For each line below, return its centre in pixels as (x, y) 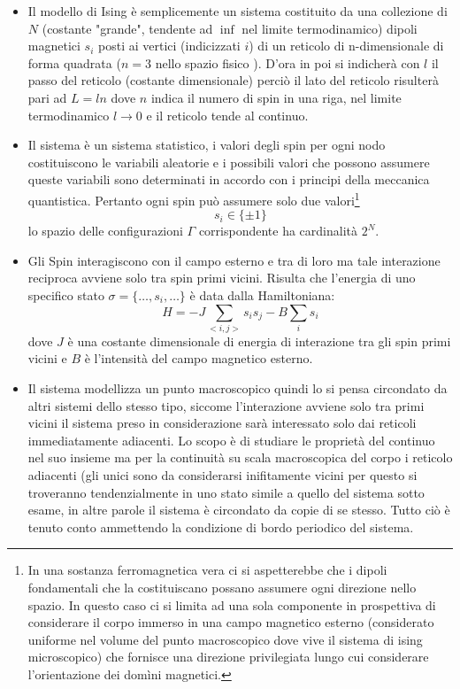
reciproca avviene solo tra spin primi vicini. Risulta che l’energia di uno (222, 278)
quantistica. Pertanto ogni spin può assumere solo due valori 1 (194, 198)
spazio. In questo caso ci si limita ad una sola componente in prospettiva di (232, 604)
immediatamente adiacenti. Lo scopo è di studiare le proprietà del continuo (231, 440)
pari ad (47, 97)
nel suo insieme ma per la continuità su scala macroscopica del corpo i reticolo (240, 457)
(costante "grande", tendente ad (127, 28)
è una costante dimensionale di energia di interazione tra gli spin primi (259, 341)
